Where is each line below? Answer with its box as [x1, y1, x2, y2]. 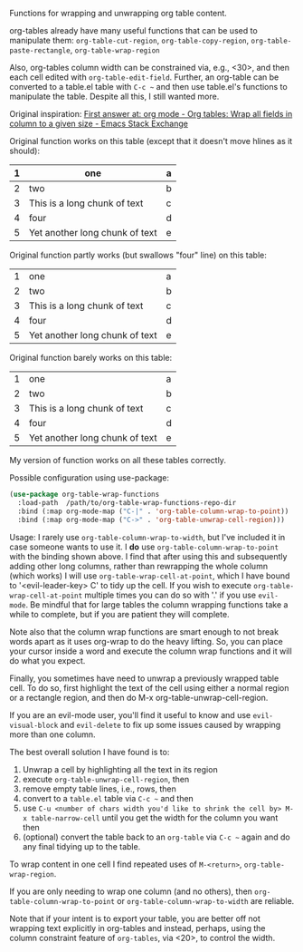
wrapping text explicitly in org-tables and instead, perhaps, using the [9, 922, 266, 933]
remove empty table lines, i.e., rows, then [22, 783, 176, 794]
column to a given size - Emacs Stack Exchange [9, 118, 188, 129]
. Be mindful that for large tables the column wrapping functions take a [25, 598, 289, 610]
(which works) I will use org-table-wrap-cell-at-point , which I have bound [9, 570, 290, 581]
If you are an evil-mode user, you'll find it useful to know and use [9, 709, 251, 720]
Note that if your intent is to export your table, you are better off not [9, 913, 260, 924]
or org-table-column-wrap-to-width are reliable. [117, 895, 295, 906]
